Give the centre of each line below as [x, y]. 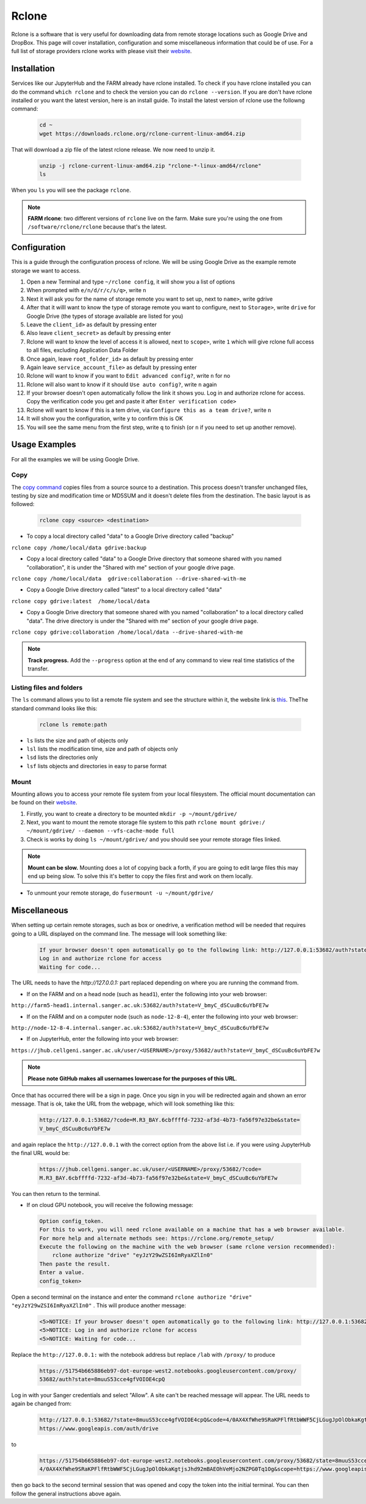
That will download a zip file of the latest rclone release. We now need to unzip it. [113, 149]
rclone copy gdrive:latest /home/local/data [81, 601]
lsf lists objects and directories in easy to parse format [97, 766]
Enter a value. [62, 1272]
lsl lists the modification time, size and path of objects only [102, 749]
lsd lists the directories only [62, 757]
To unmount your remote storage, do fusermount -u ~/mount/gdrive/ [120, 893]
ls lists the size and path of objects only [77, 740]
